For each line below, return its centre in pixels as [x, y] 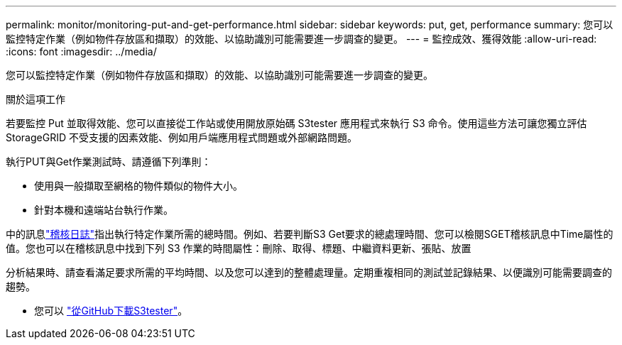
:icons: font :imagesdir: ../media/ [81, 51]
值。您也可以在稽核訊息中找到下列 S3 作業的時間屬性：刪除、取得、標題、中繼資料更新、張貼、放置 [239, 248]
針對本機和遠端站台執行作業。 [104, 210]
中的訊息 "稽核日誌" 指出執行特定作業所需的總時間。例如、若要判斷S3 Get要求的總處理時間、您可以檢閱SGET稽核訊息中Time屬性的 [310, 234]
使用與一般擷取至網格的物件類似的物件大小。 [138, 186]
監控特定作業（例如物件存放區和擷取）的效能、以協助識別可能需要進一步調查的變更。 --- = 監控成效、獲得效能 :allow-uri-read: [301, 39]
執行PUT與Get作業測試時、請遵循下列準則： [109, 161]
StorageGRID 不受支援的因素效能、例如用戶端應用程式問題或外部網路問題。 [181, 137]
